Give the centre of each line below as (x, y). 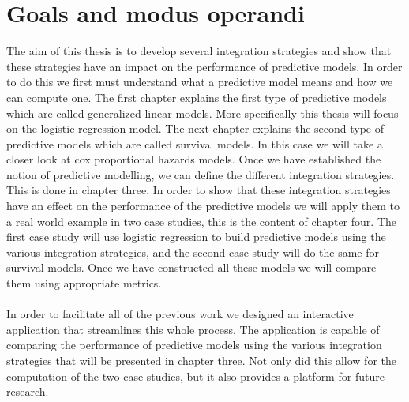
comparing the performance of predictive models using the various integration (194, 345)
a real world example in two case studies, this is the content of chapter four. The (201, 221)
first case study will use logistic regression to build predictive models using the (196, 237)
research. (28, 391)
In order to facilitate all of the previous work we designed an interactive (180, 314)
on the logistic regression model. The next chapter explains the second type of (195, 128)
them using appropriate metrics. (84, 283)
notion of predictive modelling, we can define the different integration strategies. (201, 174)
